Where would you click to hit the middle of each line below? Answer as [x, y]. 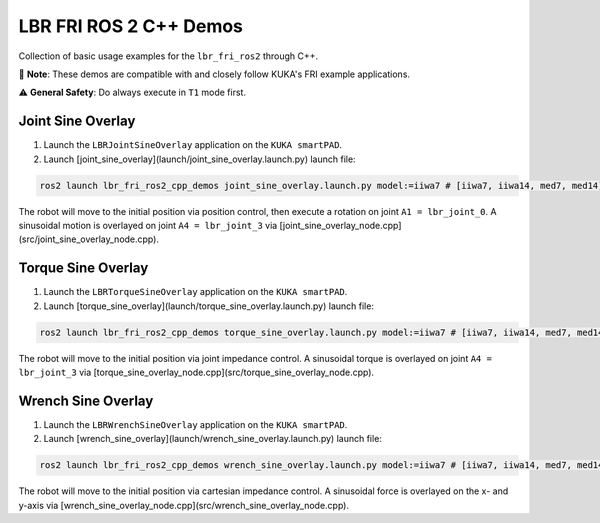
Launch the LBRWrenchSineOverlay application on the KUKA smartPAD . [195, 424]
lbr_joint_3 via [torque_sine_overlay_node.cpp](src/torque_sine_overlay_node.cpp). [196, 372]
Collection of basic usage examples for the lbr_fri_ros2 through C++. [168, 56]
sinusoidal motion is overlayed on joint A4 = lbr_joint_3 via [148, 225]
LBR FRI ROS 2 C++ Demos [131, 26]
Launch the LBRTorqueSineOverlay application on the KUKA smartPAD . [195, 292]
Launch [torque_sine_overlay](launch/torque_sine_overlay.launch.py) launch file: [209, 306]
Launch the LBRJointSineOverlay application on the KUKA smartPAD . [193, 145]
